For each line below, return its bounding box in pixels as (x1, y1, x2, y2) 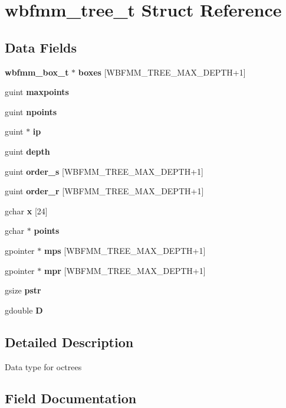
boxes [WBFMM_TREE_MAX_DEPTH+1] (78, 66, 246, 78)
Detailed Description (5, 332, 134, 351)
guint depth (5, 145, 50, 157)
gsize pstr (5, 284, 41, 296)
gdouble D (5, 303, 43, 316)
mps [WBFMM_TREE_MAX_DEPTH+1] (44, 244, 206, 256)
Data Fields (5, 38, 77, 56)
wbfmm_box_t (5, 66, 69, 78)
